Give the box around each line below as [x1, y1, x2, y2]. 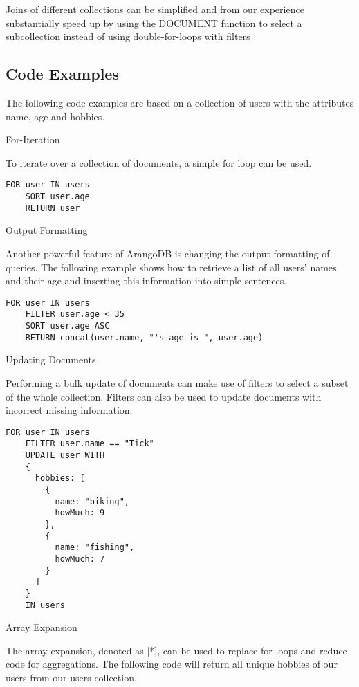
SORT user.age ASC [25, 321, 110, 331]
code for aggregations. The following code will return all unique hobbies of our [6, 657, 338, 671]
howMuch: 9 [55, 508, 105, 518]
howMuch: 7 [55, 553, 105, 564]
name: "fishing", [55, 542, 135, 553]
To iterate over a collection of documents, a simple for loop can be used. [6, 155, 312, 170]
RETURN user [25, 203, 80, 213]
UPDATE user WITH [25, 450, 105, 461]
